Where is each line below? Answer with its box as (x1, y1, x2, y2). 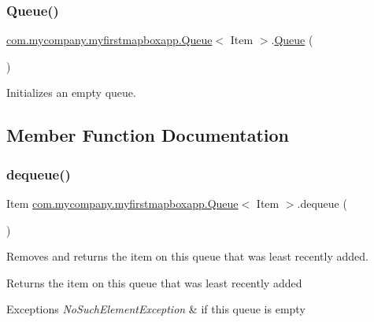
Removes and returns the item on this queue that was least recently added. (6, 248, 368, 265)
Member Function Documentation (6, 123, 290, 147)
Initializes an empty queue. (6, 84, 136, 101)
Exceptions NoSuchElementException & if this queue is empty (6, 301, 305, 317)
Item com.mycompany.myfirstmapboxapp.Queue (6, 195, 239, 211)
